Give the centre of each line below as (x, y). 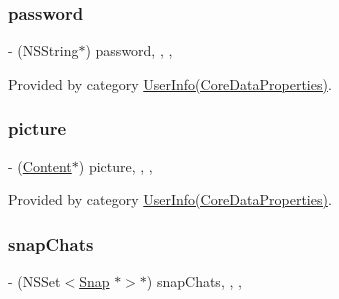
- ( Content (40, 165)
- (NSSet (34, 281)
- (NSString (43, 50)
